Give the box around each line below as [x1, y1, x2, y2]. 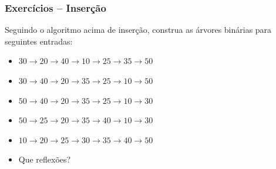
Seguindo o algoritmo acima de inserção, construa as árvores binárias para [5, 23, 272, 36]
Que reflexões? [18, 153, 71, 165]
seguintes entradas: [5, 35, 73, 47]
